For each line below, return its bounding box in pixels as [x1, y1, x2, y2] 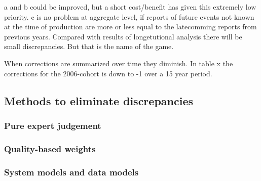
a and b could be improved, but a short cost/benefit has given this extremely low [4, 2, 256, 12]
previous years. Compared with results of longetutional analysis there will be [4, 31, 242, 41]
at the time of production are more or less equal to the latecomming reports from [4, 21, 257, 32]
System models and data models [4, 165, 139, 178]
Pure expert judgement [4, 119, 101, 131]
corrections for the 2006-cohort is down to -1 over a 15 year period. [4, 68, 212, 78]
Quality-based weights [4, 142, 96, 155]
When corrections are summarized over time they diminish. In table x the [4, 58, 233, 68]
